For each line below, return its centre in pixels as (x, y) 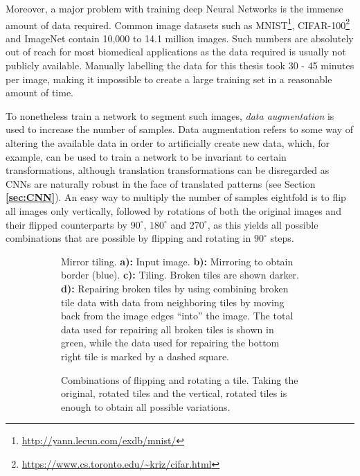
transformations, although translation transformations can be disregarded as (168, 170)
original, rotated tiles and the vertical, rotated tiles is (174, 393)
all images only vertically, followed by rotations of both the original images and (173, 210)
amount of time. (39, 92)
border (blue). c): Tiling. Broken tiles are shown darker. (180, 275)
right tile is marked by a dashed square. (145, 356)
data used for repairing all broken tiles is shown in (168, 329)
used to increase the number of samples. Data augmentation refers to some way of (180, 129)
